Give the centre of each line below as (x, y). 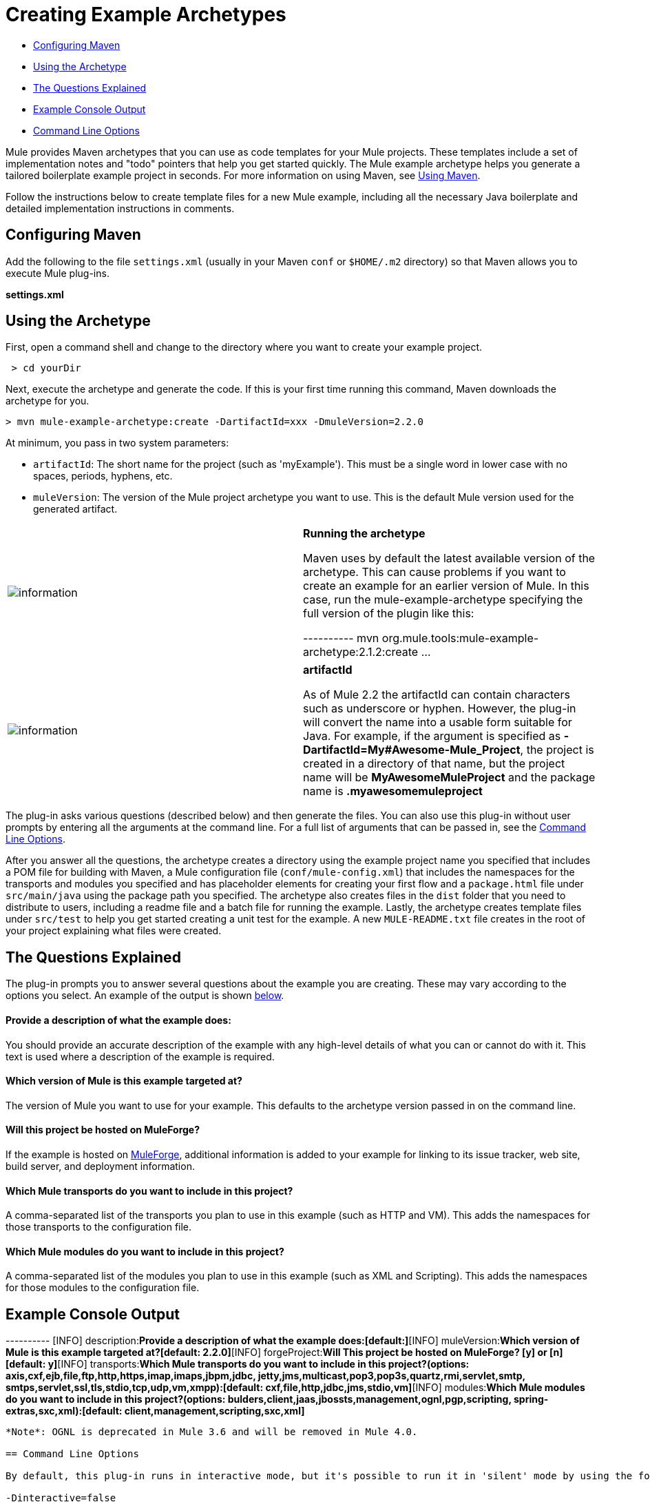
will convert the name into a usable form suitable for (438, 722)
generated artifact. (75, 509)
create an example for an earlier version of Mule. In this (446, 586)
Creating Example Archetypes (146, 14)
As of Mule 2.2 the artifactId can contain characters (437, 695)
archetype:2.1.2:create (361, 652)
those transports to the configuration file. (99, 1227)
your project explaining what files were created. (114, 931)
